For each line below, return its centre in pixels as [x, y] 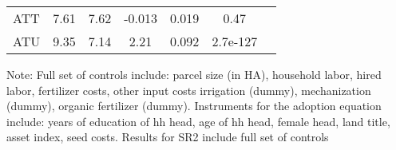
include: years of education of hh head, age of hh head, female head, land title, [198, 121]
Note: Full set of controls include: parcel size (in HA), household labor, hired [194, 74]
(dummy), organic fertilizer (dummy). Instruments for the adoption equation [194, 106]
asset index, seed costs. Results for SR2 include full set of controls [168, 137]
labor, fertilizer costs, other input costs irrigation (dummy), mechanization [189, 90]
